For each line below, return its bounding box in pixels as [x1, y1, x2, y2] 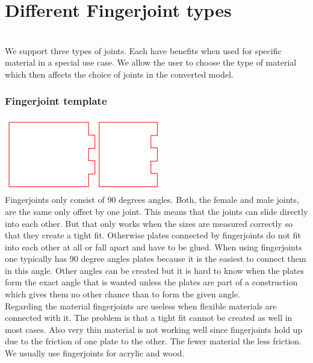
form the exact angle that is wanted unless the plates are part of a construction [5, 276, 298, 288]
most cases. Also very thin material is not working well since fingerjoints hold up [5, 323, 303, 335]
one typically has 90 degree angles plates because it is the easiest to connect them [5, 252, 306, 265]
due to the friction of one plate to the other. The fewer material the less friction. [5, 335, 302, 347]
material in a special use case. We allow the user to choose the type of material [5, 56, 297, 69]
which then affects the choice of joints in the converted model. [5, 67, 234, 80]
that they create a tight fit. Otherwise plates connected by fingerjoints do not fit [5, 229, 301, 241]
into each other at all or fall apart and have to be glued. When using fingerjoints [5, 240, 302, 253]
